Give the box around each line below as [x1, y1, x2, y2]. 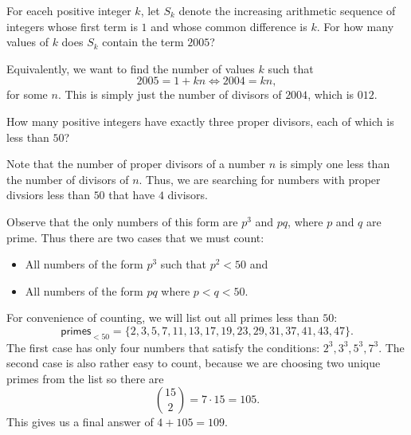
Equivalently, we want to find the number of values [6, 60, 255, 76]
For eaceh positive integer [6, 2, 131, 18]
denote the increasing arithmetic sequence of [178, 2, 396, 18]
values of [6, 33, 49, 50]
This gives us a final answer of [6, 413, 154, 430]
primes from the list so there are [6, 370, 164, 386]
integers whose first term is [6, 18, 138, 34]
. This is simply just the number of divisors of [57, 86, 282, 103]
